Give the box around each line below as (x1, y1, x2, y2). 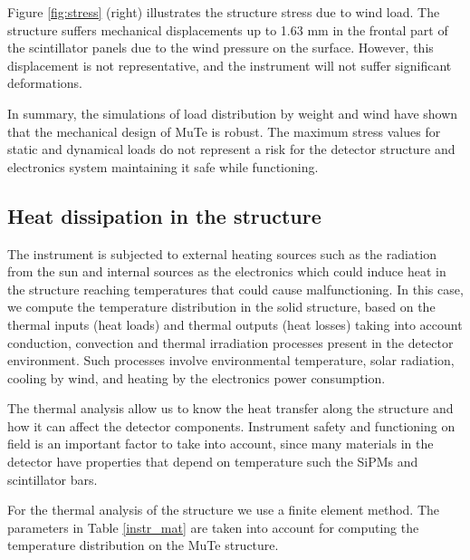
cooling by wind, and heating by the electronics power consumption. (7, 368, 386, 387)
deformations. (7, 73, 82, 92)
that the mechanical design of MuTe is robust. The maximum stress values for (7, 121, 441, 140)
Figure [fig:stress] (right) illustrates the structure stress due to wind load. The (7, 3, 440, 21)
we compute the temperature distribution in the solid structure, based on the (7, 297, 436, 316)
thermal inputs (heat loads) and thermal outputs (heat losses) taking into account (7, 314, 463, 333)
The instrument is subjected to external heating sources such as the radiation (7, 244, 436, 263)
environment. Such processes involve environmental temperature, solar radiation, (7, 351, 455, 370)
